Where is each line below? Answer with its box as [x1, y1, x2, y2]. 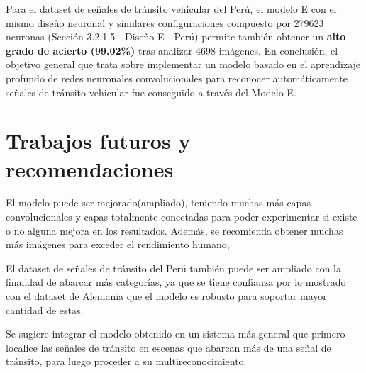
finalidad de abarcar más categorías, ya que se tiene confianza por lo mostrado [6, 274, 346, 289]
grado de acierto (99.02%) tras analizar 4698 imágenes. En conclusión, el [6, 43, 338, 57]
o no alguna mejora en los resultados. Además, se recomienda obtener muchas [6, 223, 343, 238]
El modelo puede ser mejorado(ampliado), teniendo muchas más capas [6, 195, 311, 210]
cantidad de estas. [6, 302, 84, 317]
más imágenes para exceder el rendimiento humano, [6, 237, 230, 252]
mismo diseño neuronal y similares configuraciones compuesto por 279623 [6, 15, 324, 30]
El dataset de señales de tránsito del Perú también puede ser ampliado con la [6, 260, 341, 275]
